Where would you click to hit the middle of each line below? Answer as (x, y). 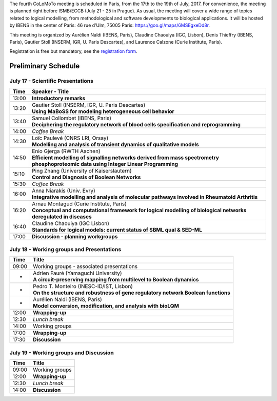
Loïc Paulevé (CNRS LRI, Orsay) (70, 138)
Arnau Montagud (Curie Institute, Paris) (79, 204)
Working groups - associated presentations (85, 266)
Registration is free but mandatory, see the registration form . (74, 51)
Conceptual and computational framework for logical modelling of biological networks (139, 210)
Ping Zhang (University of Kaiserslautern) (82, 170)
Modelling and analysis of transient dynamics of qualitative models (115, 144)
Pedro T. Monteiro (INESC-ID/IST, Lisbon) (83, 287)
